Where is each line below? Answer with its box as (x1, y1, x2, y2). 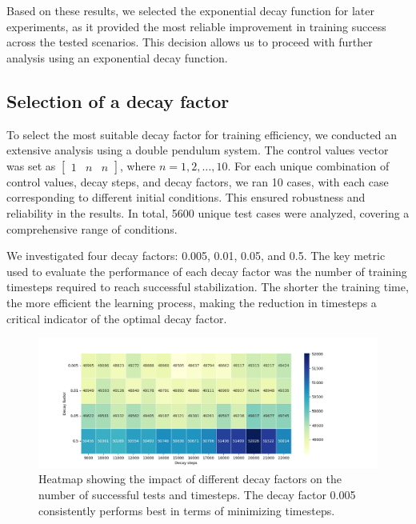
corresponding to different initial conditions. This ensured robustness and (6, 189, 366, 206)
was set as (6, 157, 56, 174)
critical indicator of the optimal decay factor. (6, 310, 227, 326)
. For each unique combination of (227, 157, 390, 174)
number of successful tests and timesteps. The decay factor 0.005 (38, 486, 356, 503)
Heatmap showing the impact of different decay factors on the (38, 470, 342, 487)
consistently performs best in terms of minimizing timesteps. (38, 502, 335, 518)
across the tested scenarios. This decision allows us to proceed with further (6, 34, 373, 50)
